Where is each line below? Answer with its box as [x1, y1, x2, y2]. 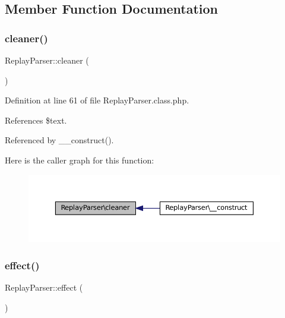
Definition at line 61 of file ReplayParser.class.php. [5, 94, 189, 106]
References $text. [5, 114, 67, 126]
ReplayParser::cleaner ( [5, 54, 89, 66]
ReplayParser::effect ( [5, 281, 83, 294]
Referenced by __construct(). [5, 134, 114, 146]
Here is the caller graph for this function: [5, 153, 154, 166]
